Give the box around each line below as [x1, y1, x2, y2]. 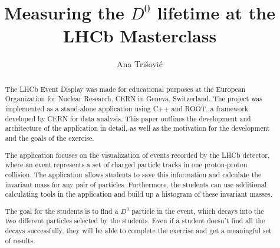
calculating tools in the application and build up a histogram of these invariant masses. [5, 189, 273, 199]
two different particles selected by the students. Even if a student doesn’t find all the [5, 216, 265, 226]
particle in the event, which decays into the [131, 206, 264, 216]
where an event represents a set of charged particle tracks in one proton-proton [5, 160, 248, 170]
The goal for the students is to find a [5, 206, 118, 216]
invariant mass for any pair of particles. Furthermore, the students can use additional [5, 179, 267, 189]
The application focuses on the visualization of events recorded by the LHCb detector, [5, 150, 270, 160]
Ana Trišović [117, 58, 163, 70]
